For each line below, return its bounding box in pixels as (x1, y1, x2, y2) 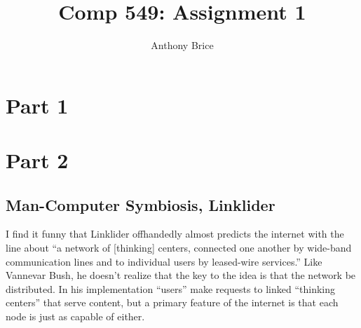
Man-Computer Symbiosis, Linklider (6, 193, 275, 215)
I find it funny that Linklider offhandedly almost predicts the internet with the (6, 226, 344, 241)
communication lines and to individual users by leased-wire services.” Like (6, 254, 322, 268)
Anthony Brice (151, 38, 214, 53)
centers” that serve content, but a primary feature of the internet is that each (6, 295, 339, 310)
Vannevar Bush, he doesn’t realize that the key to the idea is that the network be (6, 268, 356, 282)
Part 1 (6, 90, 69, 119)
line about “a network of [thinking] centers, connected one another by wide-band (6, 240, 352, 255)
